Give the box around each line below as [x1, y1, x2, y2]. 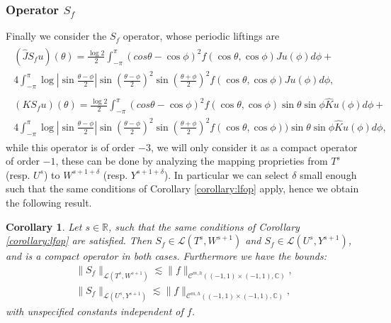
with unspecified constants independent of [6, 303, 183, 318]
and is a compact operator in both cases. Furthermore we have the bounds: [6, 248, 327, 263]
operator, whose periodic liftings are [123, 28, 280, 43]
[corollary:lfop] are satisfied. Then [6, 233, 152, 248]
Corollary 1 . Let [6, 219, 82, 234]
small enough [300, 167, 357, 182]
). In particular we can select [164, 167, 289, 182]
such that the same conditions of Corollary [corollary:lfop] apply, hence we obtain [6, 181, 359, 196]
